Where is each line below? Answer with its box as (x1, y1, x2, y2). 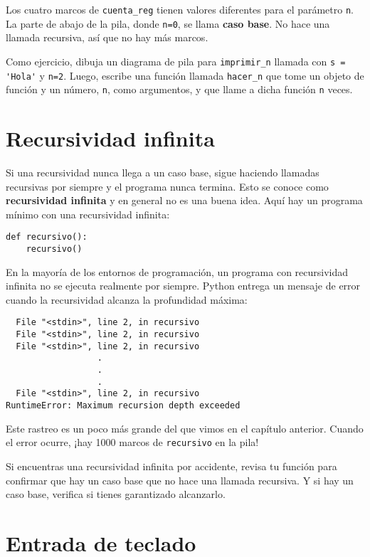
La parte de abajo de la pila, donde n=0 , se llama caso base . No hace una (6, 16, 330, 31)
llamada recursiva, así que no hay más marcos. (6, 30, 208, 45)
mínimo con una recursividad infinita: (6, 206, 170, 221)
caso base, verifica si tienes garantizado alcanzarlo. (6, 487, 226, 502)
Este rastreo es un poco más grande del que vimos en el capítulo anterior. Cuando (6, 420, 364, 435)
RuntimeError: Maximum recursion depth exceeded (6, 400, 240, 411)
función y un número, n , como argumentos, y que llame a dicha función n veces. (6, 82, 353, 97)
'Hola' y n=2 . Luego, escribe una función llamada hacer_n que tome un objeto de (6, 68, 364, 83)
